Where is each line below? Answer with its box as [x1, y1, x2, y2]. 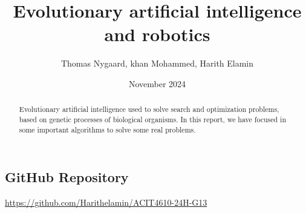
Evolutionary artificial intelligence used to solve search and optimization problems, [19, 104, 279, 114]
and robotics [104, 22, 210, 47]
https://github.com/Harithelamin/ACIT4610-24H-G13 [5, 196, 207, 209]
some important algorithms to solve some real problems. [19, 124, 196, 134]
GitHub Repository [5, 168, 129, 186]
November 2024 [128, 77, 186, 90]
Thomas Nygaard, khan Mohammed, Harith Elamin [60, 57, 254, 70]
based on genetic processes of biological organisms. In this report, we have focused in [19, 114, 287, 124]
